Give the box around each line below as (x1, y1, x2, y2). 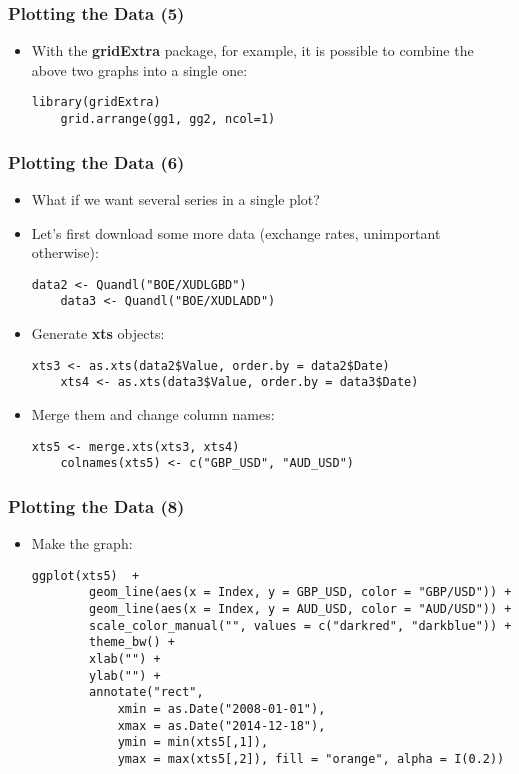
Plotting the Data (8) (8, 493, 185, 518)
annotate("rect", (89, 685, 204, 700)
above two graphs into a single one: (31, 59, 248, 80)
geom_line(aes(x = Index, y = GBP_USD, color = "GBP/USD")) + (89, 585, 512, 600)
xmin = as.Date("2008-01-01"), (117, 701, 326, 716)
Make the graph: (31, 533, 133, 554)
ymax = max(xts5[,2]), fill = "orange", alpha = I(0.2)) (117, 751, 505, 766)
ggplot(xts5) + (31, 568, 140, 583)
